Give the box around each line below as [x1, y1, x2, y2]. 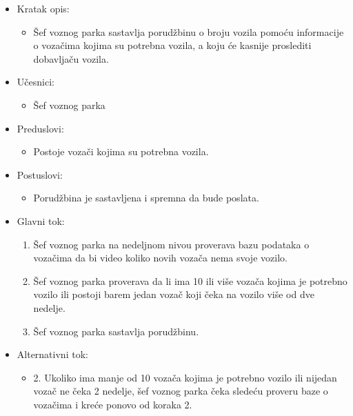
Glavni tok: [17, 213, 65, 228]
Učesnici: [17, 75, 54, 89]
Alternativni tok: [17, 347, 88, 361]
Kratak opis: [17, 1, 70, 15]
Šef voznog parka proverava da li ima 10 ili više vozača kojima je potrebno [33, 273, 347, 288]
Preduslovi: [17, 121, 64, 135]
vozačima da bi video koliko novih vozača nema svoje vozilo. [33, 250, 288, 265]
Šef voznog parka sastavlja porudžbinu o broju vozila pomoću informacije [33, 24, 344, 39]
